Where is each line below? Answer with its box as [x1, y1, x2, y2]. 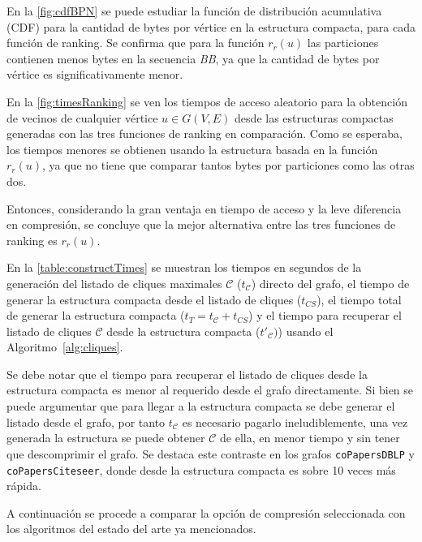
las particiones [307, 34, 379, 51]
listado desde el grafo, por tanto [6, 413, 166, 430]
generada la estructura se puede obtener [6, 429, 205, 446]
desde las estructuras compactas [235, 109, 394, 126]
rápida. [6, 477, 41, 494]
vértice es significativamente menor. [6, 66, 183, 83]
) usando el [278, 322, 334, 339]
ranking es [6, 231, 58, 248]
